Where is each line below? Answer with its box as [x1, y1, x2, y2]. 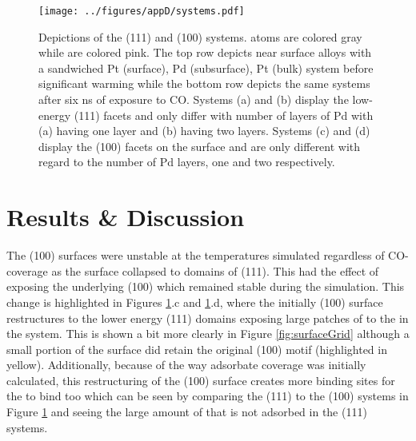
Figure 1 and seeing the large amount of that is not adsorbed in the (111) [6, 403, 367, 420]
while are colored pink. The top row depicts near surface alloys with [38, 44, 372, 61]
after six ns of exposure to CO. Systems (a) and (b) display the [38, 91, 349, 108]
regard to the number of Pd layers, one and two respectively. [38, 153, 335, 170]
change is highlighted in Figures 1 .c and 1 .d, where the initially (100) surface [6, 293, 383, 310]
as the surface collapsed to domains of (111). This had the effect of [51, 262, 379, 279]
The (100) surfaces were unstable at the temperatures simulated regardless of [6, 247, 385, 264]
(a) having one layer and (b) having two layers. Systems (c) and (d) [38, 122, 370, 139]
